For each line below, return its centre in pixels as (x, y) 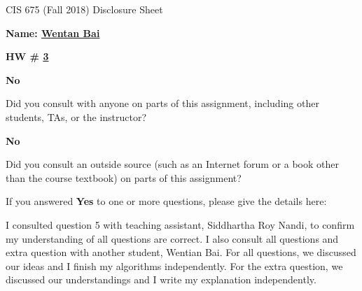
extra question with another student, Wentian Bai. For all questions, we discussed (181, 252)
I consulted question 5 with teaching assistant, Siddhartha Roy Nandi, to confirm (180, 224)
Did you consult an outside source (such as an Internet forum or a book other (172, 164)
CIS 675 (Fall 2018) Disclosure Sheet (84, 9)
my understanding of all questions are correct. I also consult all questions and (172, 238)
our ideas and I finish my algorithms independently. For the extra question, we (174, 265)
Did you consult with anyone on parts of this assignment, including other (162, 103)
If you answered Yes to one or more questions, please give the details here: (166, 201)
